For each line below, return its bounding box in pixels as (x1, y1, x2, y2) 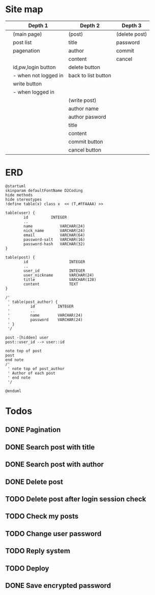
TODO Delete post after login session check (5, 495, 146, 503)
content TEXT (23, 281, 79, 287)
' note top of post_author (7, 366, 65, 371)
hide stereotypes (5, 197, 42, 202)
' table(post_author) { (7, 299, 58, 304)
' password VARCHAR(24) (7, 317, 83, 322)
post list (13, 39, 32, 46)
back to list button (68, 72, 112, 79)
